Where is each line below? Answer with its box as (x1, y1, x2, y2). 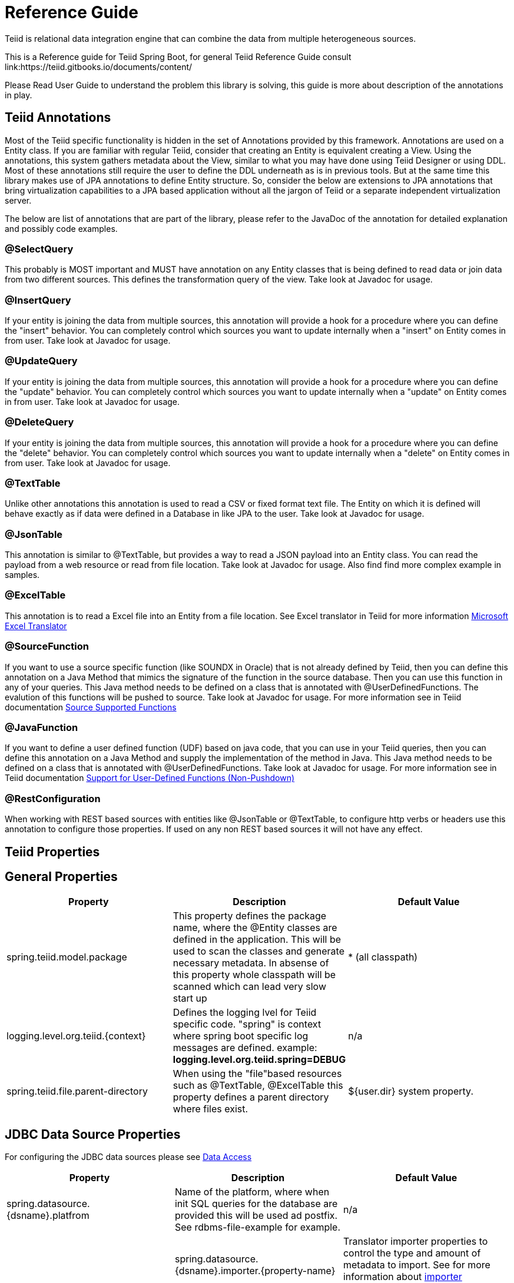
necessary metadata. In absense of (173, 957, 329, 969)
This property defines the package (173, 910, 327, 922)
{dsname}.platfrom (6, 1209, 89, 1222)
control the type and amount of (343, 1247, 481, 1259)
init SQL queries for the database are (174, 1198, 338, 1210)
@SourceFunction (5, 640, 89, 653)
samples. (5, 570, 40, 580)
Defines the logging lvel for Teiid (173, 1006, 317, 1019)
